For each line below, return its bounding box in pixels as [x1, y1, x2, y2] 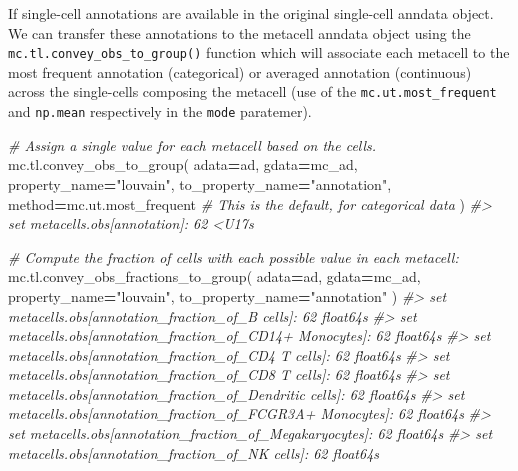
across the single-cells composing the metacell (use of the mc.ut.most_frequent [8, 81, 497, 102]
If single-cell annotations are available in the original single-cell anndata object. [8, 3, 494, 23]
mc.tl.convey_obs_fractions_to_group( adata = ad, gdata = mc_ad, [8, 266, 421, 287]
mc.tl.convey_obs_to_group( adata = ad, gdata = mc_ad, [8, 154, 358, 175]
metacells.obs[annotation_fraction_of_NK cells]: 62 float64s [8, 442, 380, 463]
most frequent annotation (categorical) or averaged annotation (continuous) [8, 61, 472, 82]
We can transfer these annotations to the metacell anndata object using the [8, 22, 471, 43]
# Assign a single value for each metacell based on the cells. [8, 134, 377, 155]
